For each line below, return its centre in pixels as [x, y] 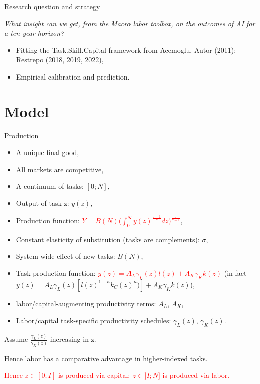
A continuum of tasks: [50, 186]
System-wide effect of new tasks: [66, 256]
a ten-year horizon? [34, 33]
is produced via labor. [196, 375]
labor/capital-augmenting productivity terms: [86, 303]
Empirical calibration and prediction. [73, 76]
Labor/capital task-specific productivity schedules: [93, 320]
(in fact [235, 273]
